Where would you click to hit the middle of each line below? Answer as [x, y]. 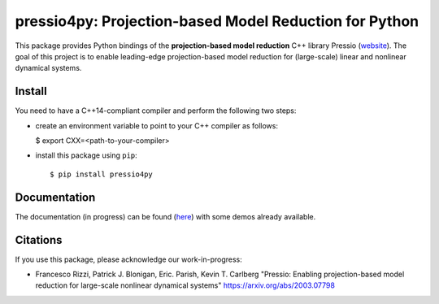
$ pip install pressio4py [102, 174]
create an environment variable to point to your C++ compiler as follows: [156, 125]
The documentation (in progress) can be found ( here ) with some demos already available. [165, 216]
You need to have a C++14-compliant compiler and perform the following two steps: [156, 111]
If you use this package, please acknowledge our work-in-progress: [129, 259]
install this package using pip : [86, 155]
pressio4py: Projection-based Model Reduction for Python [217, 21]
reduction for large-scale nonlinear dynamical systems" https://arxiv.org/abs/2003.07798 [185, 285]
